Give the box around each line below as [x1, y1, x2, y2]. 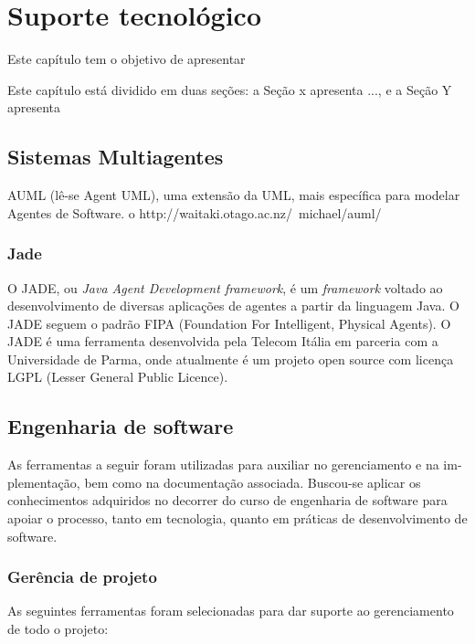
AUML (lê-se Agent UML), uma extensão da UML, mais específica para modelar [7, 185, 460, 205]
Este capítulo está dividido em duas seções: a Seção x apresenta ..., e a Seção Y [7, 79, 452, 99]
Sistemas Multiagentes [7, 143, 224, 171]
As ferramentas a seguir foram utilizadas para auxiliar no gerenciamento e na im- [7, 455, 462, 474]
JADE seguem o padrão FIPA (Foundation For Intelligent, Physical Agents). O [7, 313, 451, 333]
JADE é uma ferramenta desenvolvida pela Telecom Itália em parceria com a [7, 332, 438, 351]
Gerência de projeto [7, 565, 157, 588]
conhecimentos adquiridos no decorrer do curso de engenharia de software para [7, 491, 448, 510]
